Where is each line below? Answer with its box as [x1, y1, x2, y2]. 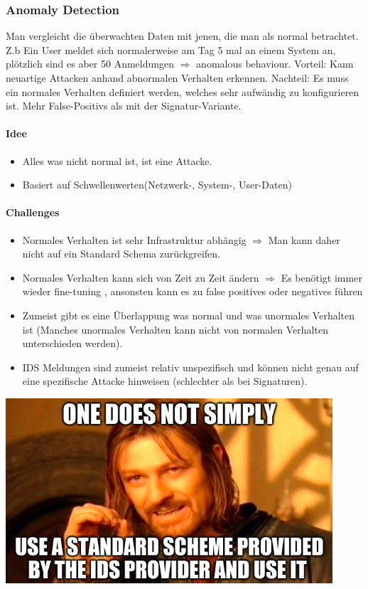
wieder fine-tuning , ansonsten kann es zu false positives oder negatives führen [22, 284, 363, 299]
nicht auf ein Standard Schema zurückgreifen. [22, 246, 221, 261]
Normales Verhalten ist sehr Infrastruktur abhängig [22, 232, 247, 247]
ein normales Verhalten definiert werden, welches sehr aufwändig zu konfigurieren [6, 84, 359, 99]
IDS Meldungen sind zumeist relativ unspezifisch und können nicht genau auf [22, 359, 359, 374]
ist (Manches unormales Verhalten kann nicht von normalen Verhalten [22, 322, 328, 336]
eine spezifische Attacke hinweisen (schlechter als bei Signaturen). [22, 373, 308, 388]
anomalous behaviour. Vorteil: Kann [196, 56, 354, 71]
